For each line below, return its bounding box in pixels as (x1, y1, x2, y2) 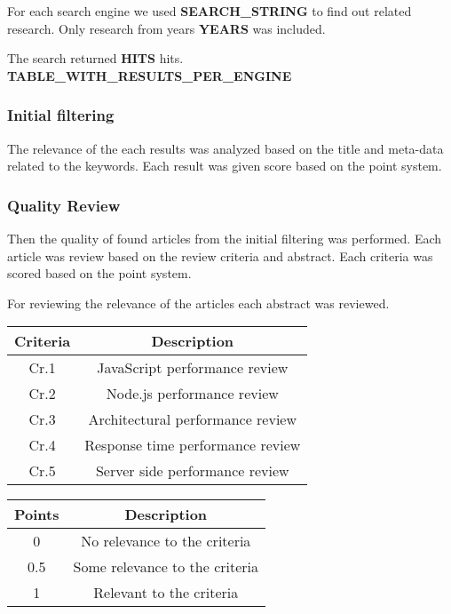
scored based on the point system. (7, 264, 192, 283)
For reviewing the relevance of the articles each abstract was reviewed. (7, 293, 390, 312)
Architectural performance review (88, 409, 297, 430)
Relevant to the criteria (93, 582, 239, 603)
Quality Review (7, 194, 121, 216)
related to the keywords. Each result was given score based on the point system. (7, 156, 442, 175)
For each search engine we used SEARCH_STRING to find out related (7, 2, 412, 20)
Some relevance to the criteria (73, 556, 259, 578)
